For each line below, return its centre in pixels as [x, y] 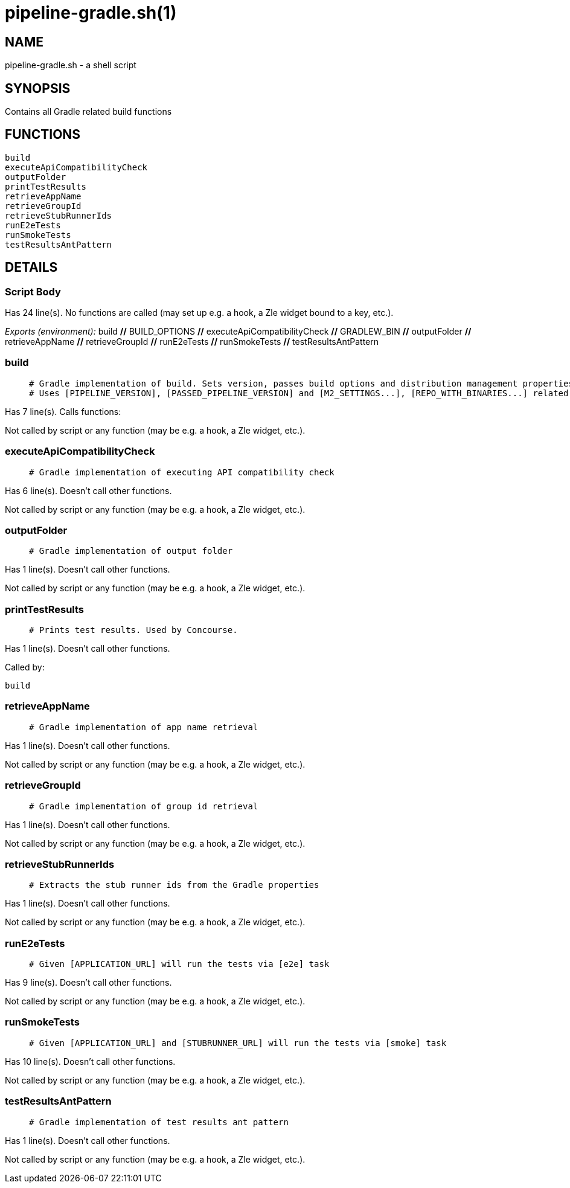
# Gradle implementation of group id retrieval [144, 806]
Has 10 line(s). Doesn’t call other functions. [90, 1061]
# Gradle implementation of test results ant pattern [159, 1122]
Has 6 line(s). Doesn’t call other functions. [88, 490]
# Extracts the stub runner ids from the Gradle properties [174, 885]
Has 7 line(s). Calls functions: [63, 411]
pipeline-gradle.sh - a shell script [71, 65]
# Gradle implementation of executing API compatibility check [182, 472]
